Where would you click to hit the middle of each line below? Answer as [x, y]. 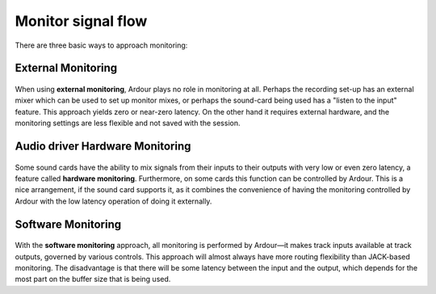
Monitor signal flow [81, 21]
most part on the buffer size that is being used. [93, 279]
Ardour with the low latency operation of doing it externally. [113, 201]
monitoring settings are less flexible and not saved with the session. [128, 123]
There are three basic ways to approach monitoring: [101, 45]
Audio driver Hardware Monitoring [103, 146]
